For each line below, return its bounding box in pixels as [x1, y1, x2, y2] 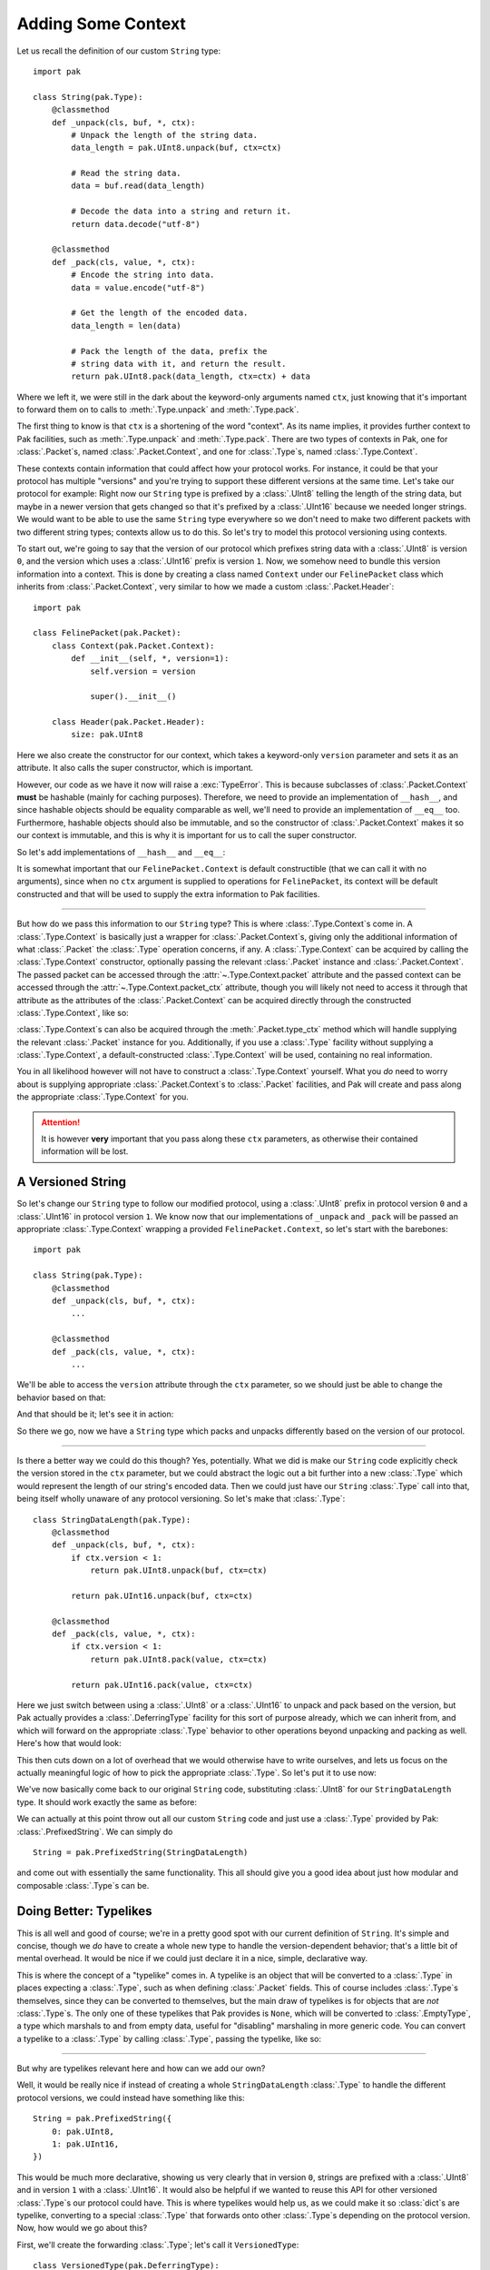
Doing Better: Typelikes [16, 1903, 152, 1920]
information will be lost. [41, 1146, 129, 1157]
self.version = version [90, 666, 196, 676]
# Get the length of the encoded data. [71, 308, 249, 318]
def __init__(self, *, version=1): [71, 654, 230, 664]
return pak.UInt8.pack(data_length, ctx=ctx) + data [71, 371, 310, 381]
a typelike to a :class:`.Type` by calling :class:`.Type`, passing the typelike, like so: [16, 2033, 322, 2044]
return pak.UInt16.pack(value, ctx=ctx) [71, 1680, 253, 1690]
